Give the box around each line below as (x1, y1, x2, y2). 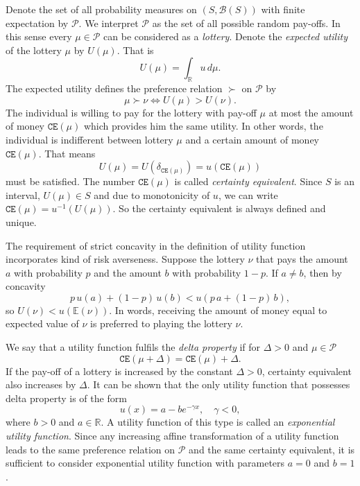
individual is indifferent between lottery (6, 132, 173, 146)
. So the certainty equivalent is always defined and (112, 201, 326, 216)
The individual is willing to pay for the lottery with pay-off (6, 105, 257, 119)
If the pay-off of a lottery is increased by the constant (6, 363, 233, 378)
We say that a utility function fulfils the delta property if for (6, 340, 261, 354)
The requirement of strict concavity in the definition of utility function (6, 238, 306, 252)
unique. (6, 214, 37, 229)
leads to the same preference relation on (6, 442, 175, 456)
